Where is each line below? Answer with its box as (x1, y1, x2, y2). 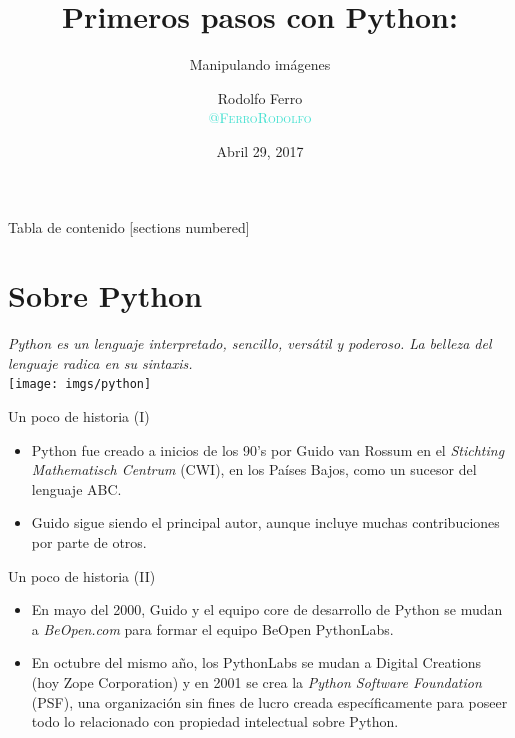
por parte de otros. (31, 532, 147, 553)
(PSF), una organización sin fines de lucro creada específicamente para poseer (31, 691, 508, 712)
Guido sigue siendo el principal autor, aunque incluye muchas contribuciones (31, 512, 500, 533)
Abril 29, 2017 (216, 140, 304, 161)
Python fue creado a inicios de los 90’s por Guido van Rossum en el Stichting (31, 439, 505, 460)
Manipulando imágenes (189, 54, 331, 75)
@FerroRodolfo (208, 107, 312, 128)
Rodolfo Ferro (217, 87, 303, 108)
